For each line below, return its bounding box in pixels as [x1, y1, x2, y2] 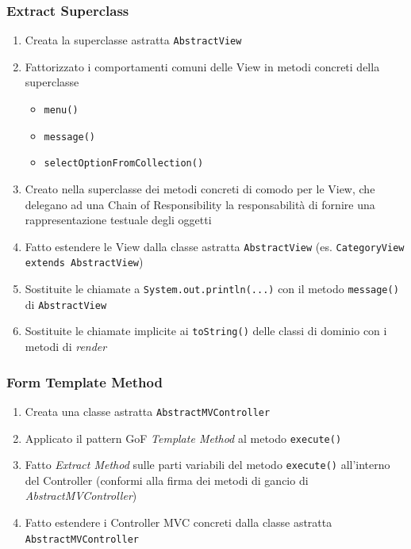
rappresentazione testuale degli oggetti [25, 212, 212, 228]
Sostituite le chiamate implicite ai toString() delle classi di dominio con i [25, 322, 387, 339]
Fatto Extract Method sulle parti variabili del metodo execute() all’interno [25, 456, 390, 473]
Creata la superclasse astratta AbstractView [25, 32, 242, 48]
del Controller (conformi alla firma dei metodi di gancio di [25, 471, 309, 488]
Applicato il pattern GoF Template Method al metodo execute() [25, 429, 342, 446]
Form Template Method [6, 372, 163, 391]
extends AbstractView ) [25, 254, 144, 270]
